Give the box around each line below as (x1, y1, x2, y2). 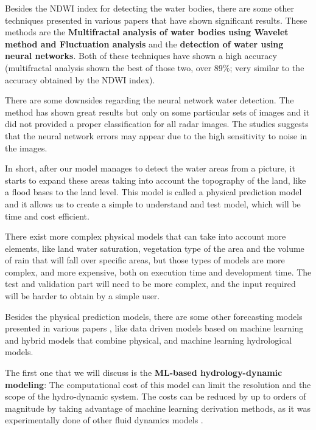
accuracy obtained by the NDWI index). (5, 73, 155, 86)
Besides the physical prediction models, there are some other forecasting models (5, 310, 303, 322)
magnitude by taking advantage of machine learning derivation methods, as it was (5, 401, 311, 414)
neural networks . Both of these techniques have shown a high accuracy (5, 49, 277, 62)
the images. (5, 141, 47, 154)
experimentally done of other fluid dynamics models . (5, 414, 203, 426)
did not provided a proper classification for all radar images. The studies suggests (5, 117, 309, 130)
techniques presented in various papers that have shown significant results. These (5, 13, 307, 26)
